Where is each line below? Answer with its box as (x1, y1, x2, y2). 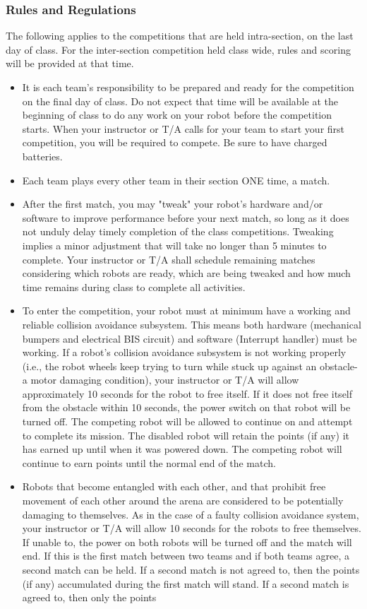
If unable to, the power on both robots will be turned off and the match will (22, 534, 352, 549)
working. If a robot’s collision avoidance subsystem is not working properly (22, 345, 347, 360)
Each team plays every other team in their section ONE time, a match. (22, 172, 330, 187)
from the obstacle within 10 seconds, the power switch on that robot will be (22, 400, 351, 415)
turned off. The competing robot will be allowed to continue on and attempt (22, 414, 353, 429)
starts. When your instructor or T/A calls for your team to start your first (22, 121, 345, 136)
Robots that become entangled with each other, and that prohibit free (22, 479, 326, 494)
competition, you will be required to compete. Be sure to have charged (22, 135, 327, 150)
